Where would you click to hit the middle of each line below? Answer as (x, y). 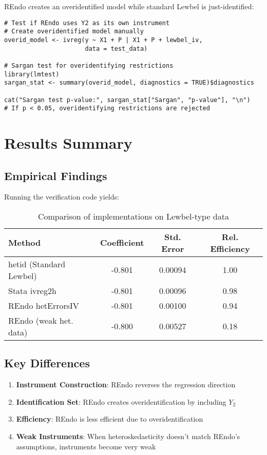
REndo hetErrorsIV (44, 305)
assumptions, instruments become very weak (86, 446)
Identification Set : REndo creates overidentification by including (121, 401)
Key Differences (47, 363)
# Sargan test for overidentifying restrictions (89, 65)
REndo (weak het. (41, 320)
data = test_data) (116, 48)
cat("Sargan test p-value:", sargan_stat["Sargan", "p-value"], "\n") (127, 100)
